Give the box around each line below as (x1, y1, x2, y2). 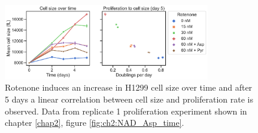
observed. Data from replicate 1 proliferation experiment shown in (5, 104, 247, 117)
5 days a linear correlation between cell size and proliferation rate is (5, 93, 254, 106)
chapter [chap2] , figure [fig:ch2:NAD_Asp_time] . (5, 116, 184, 129)
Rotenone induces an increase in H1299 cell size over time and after (5, 81, 253, 94)
